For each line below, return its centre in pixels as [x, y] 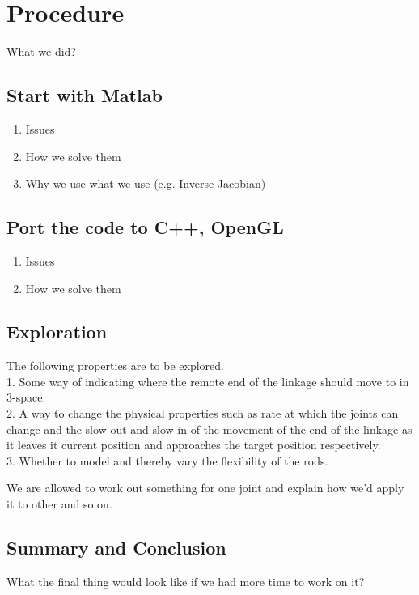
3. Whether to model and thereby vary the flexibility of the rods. [167, 460]
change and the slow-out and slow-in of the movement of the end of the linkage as [209, 429]
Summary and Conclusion [116, 548]
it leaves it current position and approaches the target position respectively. [194, 445]
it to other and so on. [59, 504]
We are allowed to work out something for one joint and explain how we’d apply [205, 488]
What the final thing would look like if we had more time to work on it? [186, 581]
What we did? [41, 51]
